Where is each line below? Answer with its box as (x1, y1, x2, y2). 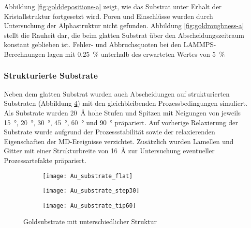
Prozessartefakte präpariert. (4, 155, 87, 165)
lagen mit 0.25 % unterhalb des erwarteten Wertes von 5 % (47, 49, 225, 59)
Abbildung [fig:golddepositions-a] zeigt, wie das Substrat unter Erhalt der (4, 1, 221, 11)
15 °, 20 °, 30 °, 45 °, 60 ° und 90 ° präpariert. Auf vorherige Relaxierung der (4, 117, 238, 127)
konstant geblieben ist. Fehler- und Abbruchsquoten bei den (4, 39, 181, 49)
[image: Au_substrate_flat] (43, 172, 133, 179)
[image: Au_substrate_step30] (43, 187, 140, 195)
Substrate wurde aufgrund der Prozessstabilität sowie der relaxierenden (4, 127, 215, 137)
